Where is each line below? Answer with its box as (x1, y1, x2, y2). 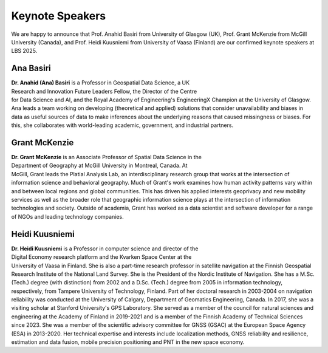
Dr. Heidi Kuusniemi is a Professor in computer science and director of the (11, 245, 199, 252)
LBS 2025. (11, 47, 38, 55)
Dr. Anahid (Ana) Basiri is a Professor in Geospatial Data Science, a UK (11, 79, 190, 86)
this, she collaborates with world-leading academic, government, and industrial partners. (11, 122, 234, 129)
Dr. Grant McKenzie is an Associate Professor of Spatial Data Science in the (11, 154, 202, 161)
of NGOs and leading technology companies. (11, 213, 124, 220)
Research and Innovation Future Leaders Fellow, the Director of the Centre (11, 87, 197, 95)
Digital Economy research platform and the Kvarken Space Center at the (11, 253, 192, 261)
